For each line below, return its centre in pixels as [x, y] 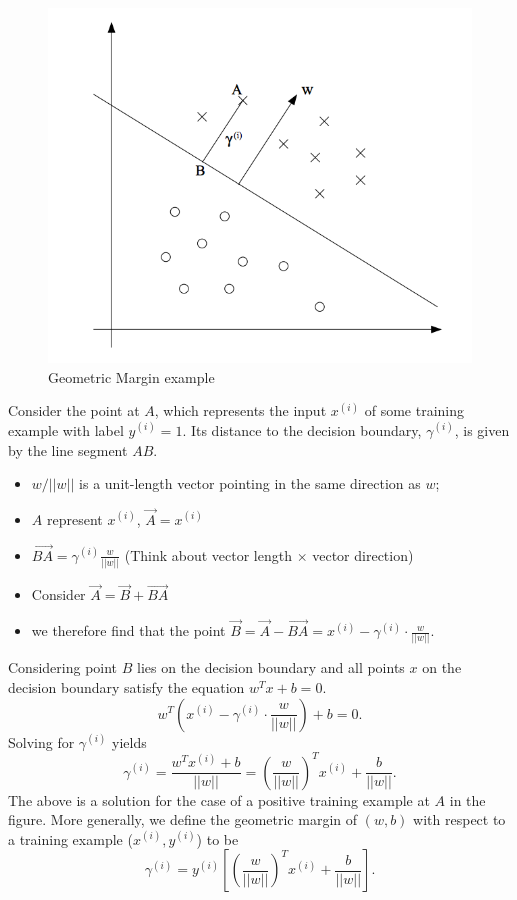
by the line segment [68, 449]
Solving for [41, 741]
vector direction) [363, 554]
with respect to [459, 819]
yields [129, 741]
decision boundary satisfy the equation [126, 686]
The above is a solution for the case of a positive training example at [219, 799]
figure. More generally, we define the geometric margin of [183, 819]
